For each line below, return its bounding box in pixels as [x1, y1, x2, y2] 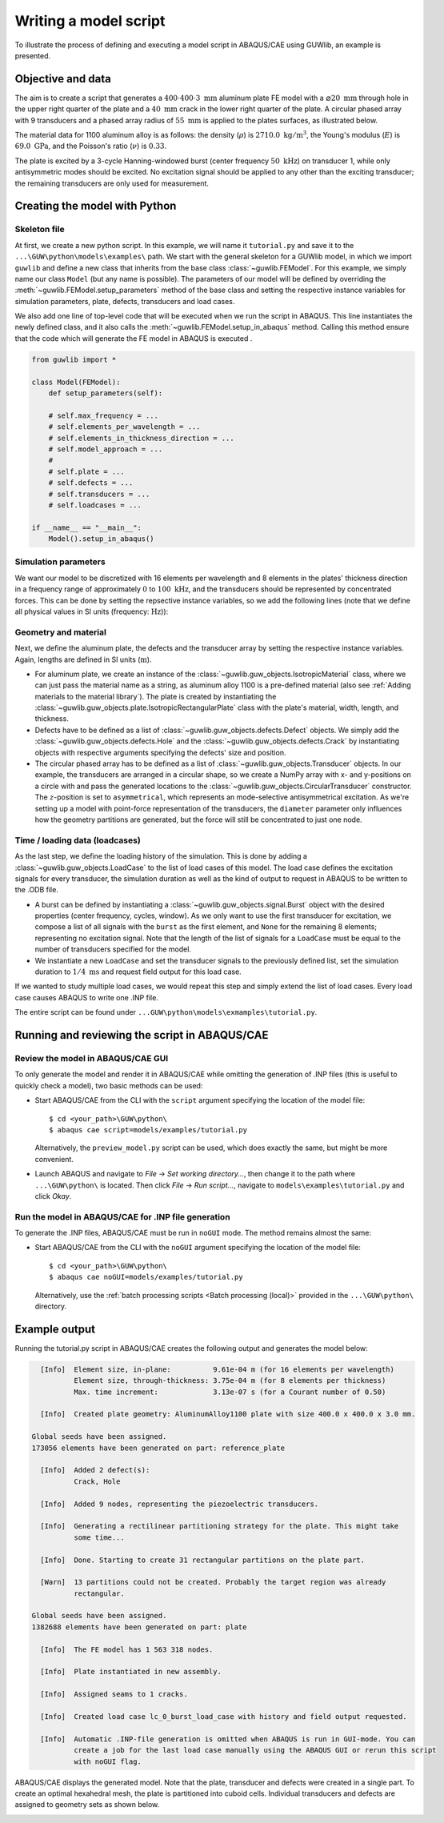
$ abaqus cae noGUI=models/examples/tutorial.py [49, 1272, 243, 1282]
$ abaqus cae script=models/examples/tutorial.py [49, 1125, 248, 1134]
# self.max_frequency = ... [48, 411, 159, 420]
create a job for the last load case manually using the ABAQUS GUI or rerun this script [73, 1745, 437, 1755]
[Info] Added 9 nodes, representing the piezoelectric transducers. [40, 1499, 319, 1508]
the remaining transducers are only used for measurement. [14, 178, 210, 188]
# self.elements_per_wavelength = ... [48, 423, 201, 431]
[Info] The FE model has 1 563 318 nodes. [40, 1645, 214, 1654]
